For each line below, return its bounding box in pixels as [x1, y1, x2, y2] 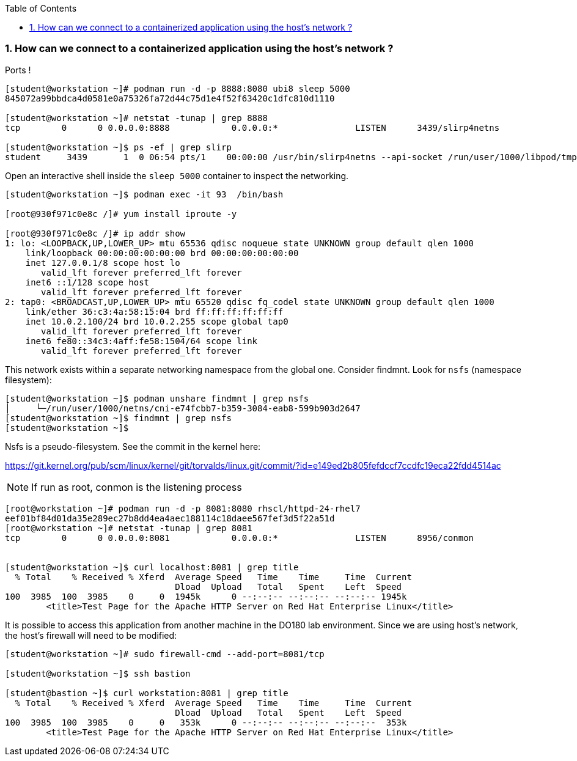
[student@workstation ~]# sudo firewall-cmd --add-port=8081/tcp [5, 649, 325, 659]
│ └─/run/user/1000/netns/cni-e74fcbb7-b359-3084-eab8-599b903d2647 [5, 403, 361, 413]
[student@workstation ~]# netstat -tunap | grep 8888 [5, 112, 268, 123]
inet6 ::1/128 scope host [25, 277, 150, 287]
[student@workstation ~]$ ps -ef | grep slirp [5, 142, 232, 152]
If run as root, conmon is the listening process [31, 480, 242, 493]
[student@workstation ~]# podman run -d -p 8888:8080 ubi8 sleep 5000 [5, 83, 350, 94]
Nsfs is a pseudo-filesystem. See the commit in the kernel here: [5, 441, 261, 452]
